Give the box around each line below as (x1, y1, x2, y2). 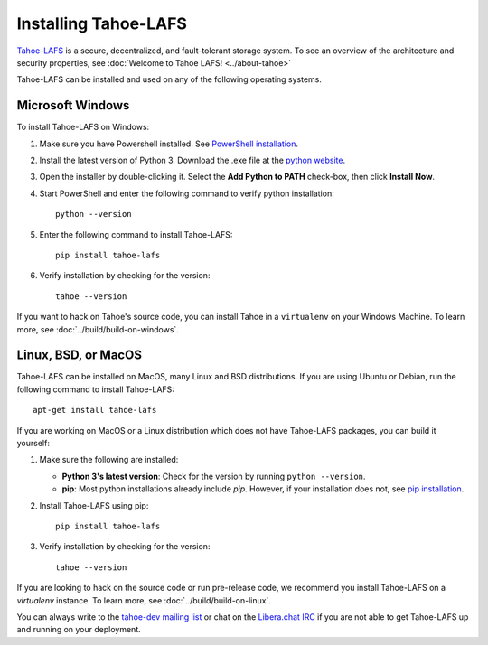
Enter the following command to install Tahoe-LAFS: (39, 229, 233, 239)
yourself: (16, 438, 50, 448)
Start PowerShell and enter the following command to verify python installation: (39, 188, 334, 199)
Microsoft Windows (16, 98, 130, 113)
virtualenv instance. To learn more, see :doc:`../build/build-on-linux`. (16, 594, 271, 605)
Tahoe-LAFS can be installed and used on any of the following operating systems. (16, 74, 323, 85)
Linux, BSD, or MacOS (16, 348, 142, 363)
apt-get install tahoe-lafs (33, 405, 157, 416)
